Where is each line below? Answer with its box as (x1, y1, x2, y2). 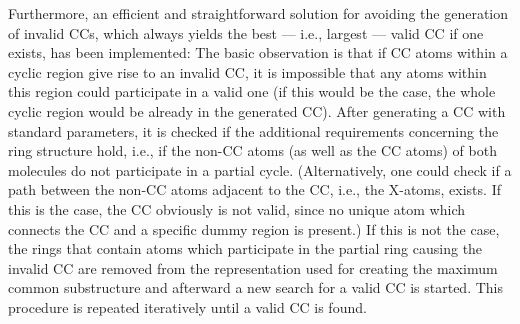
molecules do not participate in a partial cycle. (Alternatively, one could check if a (8, 159, 512, 180)
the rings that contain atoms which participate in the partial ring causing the (8, 238, 483, 259)
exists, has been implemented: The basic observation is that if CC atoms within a (8, 42, 508, 63)
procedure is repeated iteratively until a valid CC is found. (8, 296, 367, 317)
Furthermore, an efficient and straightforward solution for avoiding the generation (8, 3, 509, 23)
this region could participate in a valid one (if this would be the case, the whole (8, 81, 496, 102)
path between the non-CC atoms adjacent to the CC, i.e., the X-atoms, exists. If (8, 179, 501, 200)
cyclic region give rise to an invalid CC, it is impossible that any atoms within (8, 61, 487, 82)
